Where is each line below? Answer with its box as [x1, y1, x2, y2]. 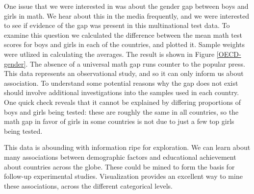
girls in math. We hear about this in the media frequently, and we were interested [4, 10, 250, 21]
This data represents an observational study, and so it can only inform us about [4, 68, 244, 78]
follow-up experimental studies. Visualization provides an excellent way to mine [4, 171, 243, 181]
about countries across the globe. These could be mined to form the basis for [4, 161, 235, 171]
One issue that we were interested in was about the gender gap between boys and [4, 1, 249, 11]
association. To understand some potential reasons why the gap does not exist [4, 77, 238, 88]
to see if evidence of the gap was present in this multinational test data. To [4, 20, 230, 30]
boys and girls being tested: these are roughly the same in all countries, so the [4, 106, 239, 117]
